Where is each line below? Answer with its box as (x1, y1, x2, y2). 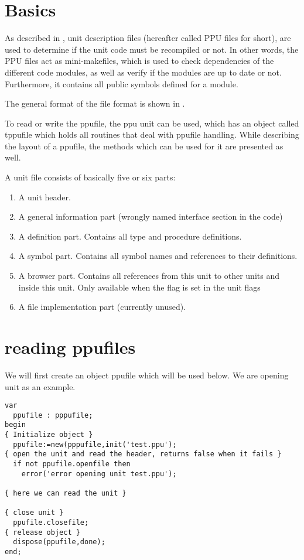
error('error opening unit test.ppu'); (21, 469, 177, 478)
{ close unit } (5, 508, 64, 517)
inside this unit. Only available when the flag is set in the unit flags (18, 281, 261, 293)
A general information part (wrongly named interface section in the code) (18, 210, 283, 223)
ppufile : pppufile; (13, 411, 93, 419)
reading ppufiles (5, 335, 136, 358)
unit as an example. (5, 380, 76, 392)
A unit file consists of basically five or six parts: (5, 171, 176, 183)
